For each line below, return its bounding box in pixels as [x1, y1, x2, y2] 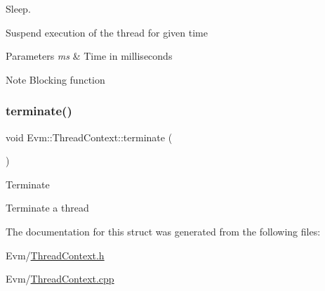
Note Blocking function [6, 72, 105, 86]
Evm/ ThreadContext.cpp [6, 271, 114, 286]
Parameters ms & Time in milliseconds [6, 48, 173, 63]
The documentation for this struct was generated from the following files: [6, 224, 321, 238]
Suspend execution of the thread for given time [6, 25, 208, 39]
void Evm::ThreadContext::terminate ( [6, 129, 173, 144]
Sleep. [6, 1, 31, 15]
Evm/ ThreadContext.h [6, 247, 105, 262]
